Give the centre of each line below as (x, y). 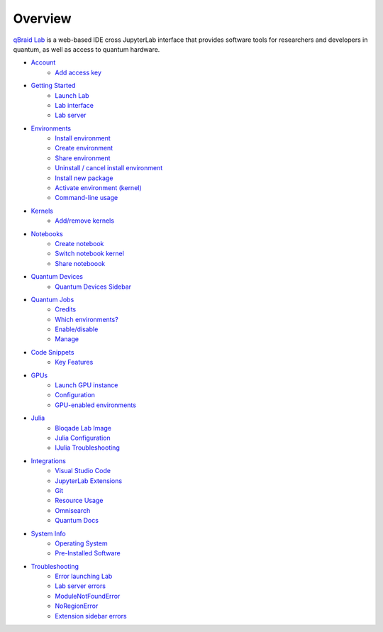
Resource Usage (79, 501)
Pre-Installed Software (88, 553)
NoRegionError (77, 606)
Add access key (78, 72)
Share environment (83, 158)
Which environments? (87, 319)
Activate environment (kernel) (98, 188)
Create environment (84, 148)
